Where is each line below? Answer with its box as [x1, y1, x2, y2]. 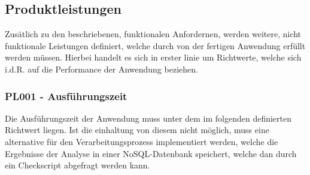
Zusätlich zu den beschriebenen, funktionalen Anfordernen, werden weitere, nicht [5, 28, 302, 40]
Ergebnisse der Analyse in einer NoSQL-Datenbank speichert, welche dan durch [5, 147, 297, 159]
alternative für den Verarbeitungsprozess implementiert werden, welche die [5, 135, 278, 147]
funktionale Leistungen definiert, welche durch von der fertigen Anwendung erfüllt [5, 39, 306, 52]
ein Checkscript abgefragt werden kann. [5, 159, 150, 171]
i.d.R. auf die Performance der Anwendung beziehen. [5, 62, 198, 75]
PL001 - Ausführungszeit [5, 88, 127, 103]
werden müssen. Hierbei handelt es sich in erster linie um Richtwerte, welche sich [5, 51, 302, 64]
